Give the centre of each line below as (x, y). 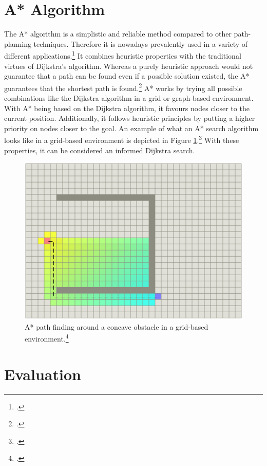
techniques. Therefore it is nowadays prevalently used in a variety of (141, 43)
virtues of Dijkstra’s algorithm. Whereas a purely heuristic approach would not (129, 66)
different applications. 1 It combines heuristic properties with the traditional (123, 55)
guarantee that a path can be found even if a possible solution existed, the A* (127, 76)
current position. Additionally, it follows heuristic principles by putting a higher (130, 118)
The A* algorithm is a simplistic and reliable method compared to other (118, 34)
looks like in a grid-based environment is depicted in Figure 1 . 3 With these (122, 139)
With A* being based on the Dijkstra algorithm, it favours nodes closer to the (127, 108)
